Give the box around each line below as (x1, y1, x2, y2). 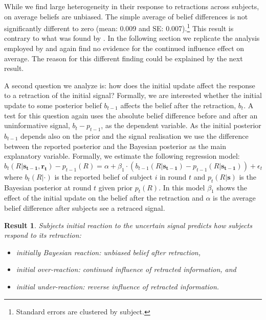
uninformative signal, (4, 120, 70, 131)
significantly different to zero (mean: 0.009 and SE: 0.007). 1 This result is (4, 21, 234, 33)
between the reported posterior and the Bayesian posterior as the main (4, 140, 226, 151)
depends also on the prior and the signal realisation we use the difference (20, 130, 249, 141)
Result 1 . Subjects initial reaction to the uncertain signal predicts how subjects (4, 219, 252, 230)
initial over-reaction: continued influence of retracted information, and (16, 264, 236, 275)
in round (160, 171, 187, 182)
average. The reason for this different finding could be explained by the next (4, 53, 243, 63)
